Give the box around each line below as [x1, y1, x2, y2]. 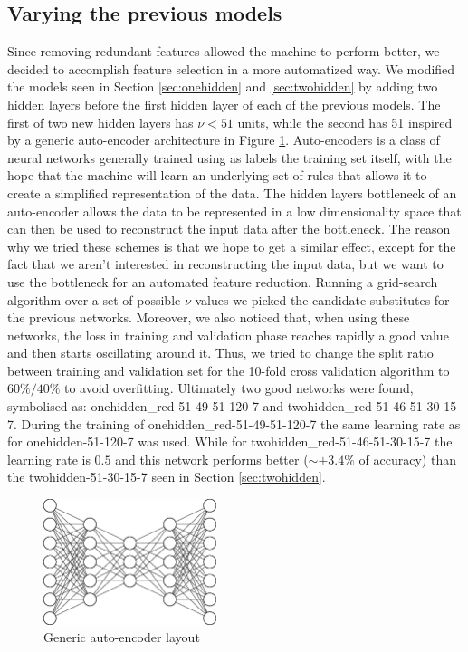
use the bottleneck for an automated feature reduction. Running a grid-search [7, 272, 438, 291]
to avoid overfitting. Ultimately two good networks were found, [64, 379, 414, 398]
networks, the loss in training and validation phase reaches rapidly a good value [7, 325, 449, 344]
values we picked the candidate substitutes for [195, 290, 450, 309]
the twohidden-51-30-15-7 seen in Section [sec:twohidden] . [7, 467, 326, 486]
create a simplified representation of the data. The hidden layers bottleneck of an [7, 183, 457, 202]
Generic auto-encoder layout [43, 628, 200, 647]
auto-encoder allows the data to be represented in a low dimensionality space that [7, 201, 462, 220]
